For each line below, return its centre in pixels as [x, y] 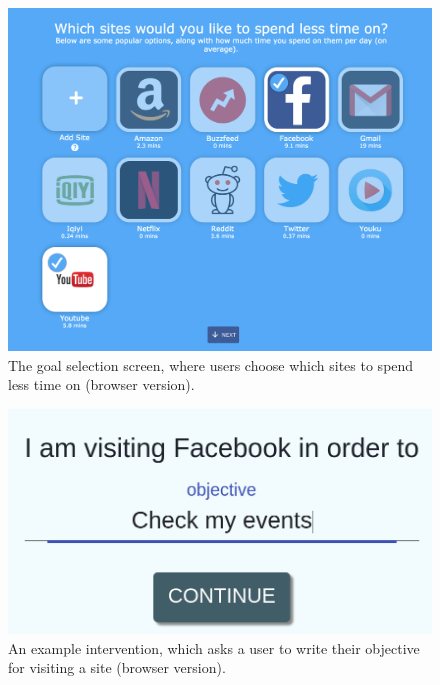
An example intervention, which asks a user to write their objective [214, 647]
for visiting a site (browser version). [117, 667]
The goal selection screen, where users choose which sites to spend [211, 364]
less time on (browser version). [101, 384]
